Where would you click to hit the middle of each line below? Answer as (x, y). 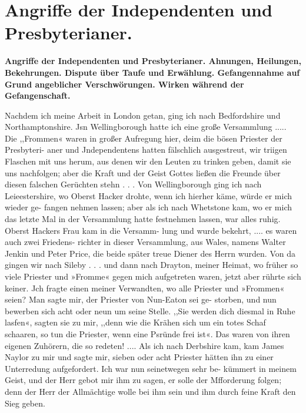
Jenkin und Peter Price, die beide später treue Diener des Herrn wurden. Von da (150, 253)
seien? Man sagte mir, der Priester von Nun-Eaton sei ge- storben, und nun (141, 299)
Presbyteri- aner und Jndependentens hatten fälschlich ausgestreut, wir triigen (146, 150)
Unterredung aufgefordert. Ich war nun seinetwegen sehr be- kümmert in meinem (151, 368)
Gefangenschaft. (38, 95)
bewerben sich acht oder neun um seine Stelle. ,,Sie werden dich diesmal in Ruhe (150, 310)
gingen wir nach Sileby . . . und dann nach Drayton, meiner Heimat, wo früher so (152, 265)
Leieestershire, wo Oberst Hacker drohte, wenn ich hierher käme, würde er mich (148, 195)
